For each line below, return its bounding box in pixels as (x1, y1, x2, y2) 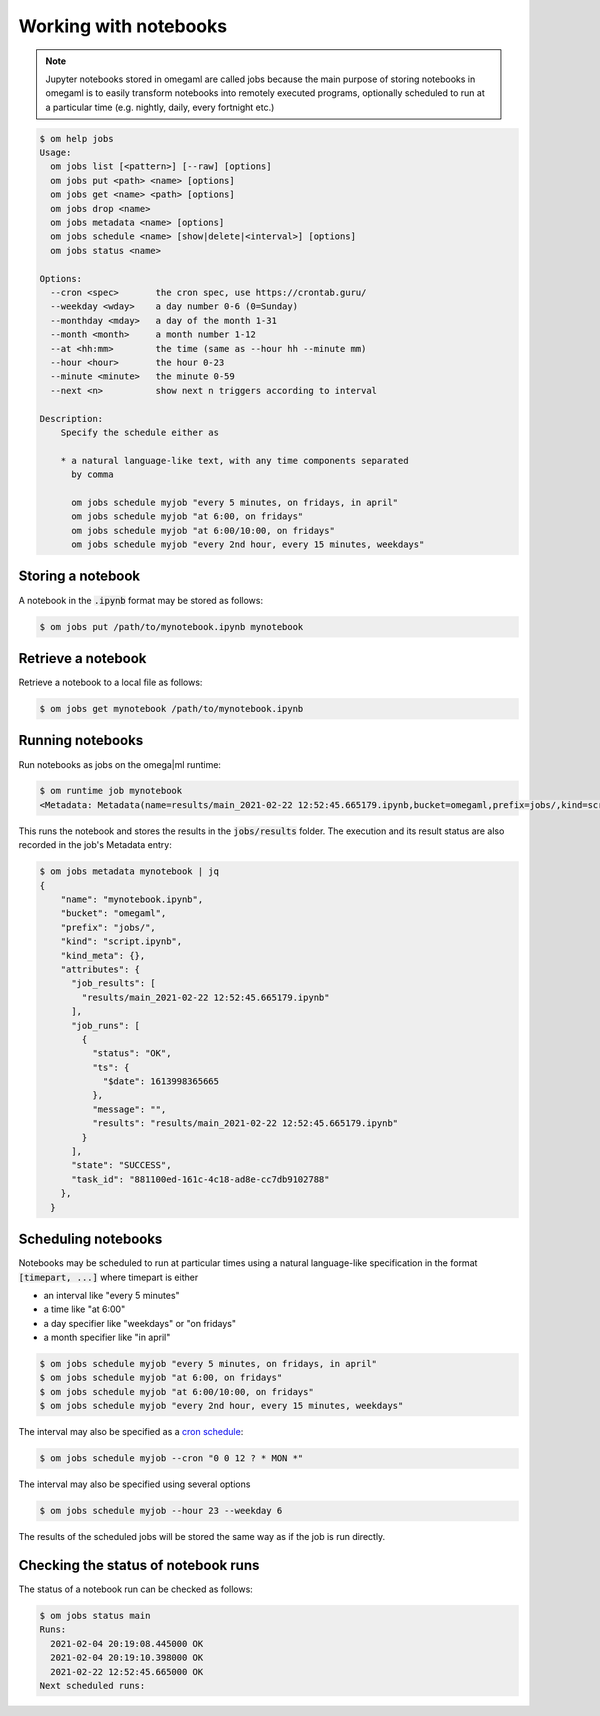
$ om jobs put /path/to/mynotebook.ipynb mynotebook (39, 621, 304, 632)
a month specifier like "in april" (43, 1331, 171, 1344)
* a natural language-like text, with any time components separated (60, 455, 409, 466)
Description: (39, 413, 104, 424)
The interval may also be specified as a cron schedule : (18, 1426, 244, 1438)
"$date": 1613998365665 (102, 1076, 220, 1087)
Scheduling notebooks (18, 1231, 163, 1248)
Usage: (39, 147, 72, 159)
